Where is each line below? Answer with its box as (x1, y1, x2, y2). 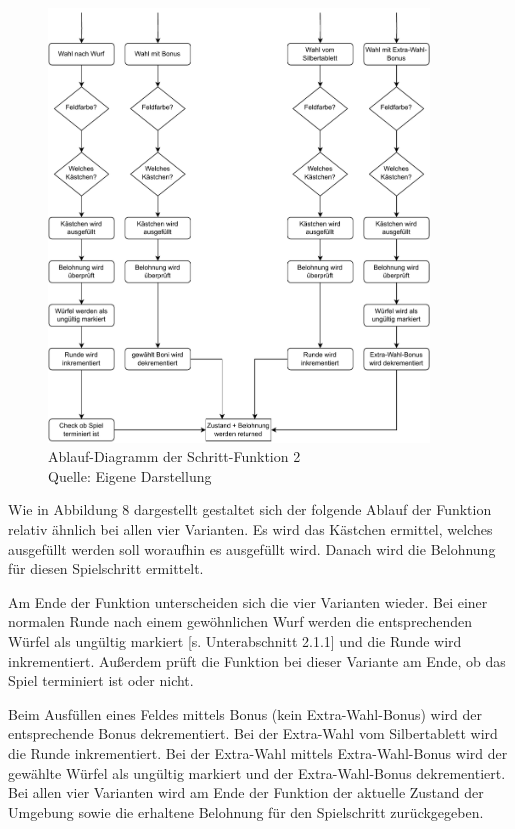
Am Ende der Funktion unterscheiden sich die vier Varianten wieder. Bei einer (8, 591, 488, 612)
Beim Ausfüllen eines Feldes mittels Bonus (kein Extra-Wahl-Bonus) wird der (8, 703, 483, 724)
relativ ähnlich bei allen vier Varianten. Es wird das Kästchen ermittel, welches (8, 519, 493, 540)
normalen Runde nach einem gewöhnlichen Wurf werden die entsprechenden (8, 611, 472, 632)
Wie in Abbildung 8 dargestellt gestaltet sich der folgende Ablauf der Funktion (8, 499, 492, 520)
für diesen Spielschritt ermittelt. (8, 558, 204, 579)
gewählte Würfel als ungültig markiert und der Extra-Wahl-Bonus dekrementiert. (8, 762, 506, 783)
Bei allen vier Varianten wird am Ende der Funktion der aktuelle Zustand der (8, 782, 484, 803)
